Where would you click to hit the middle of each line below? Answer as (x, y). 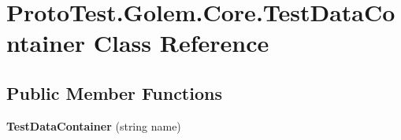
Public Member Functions (114, 92)
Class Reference (181, 43)
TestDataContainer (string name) (94, 125)
